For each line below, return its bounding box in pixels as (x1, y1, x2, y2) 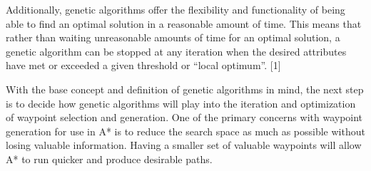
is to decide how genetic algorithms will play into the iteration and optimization (6, 95, 356, 110)
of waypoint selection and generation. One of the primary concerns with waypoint (6, 110, 363, 125)
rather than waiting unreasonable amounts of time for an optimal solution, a (6, 30, 340, 45)
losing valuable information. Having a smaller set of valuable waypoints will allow (6, 138, 362, 152)
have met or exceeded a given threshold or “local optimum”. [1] (6, 58, 281, 73)
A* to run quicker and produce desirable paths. (6, 151, 213, 166)
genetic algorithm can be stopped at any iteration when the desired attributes (6, 43, 347, 58)
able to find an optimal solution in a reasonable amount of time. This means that (6, 16, 362, 31)
